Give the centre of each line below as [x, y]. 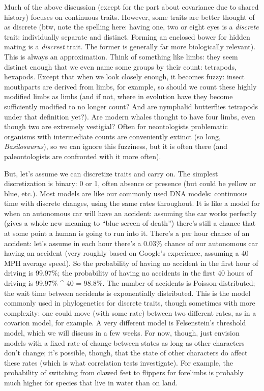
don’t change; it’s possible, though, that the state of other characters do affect [126, 353]
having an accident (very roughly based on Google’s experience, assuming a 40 [126, 253]
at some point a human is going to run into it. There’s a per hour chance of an [127, 233]
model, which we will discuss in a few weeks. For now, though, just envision [122, 333]
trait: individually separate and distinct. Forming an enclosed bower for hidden [127, 36]
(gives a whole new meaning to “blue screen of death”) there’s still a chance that [130, 223]
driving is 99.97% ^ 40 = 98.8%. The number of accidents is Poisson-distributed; [130, 283]
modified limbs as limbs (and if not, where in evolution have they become [119, 96]
